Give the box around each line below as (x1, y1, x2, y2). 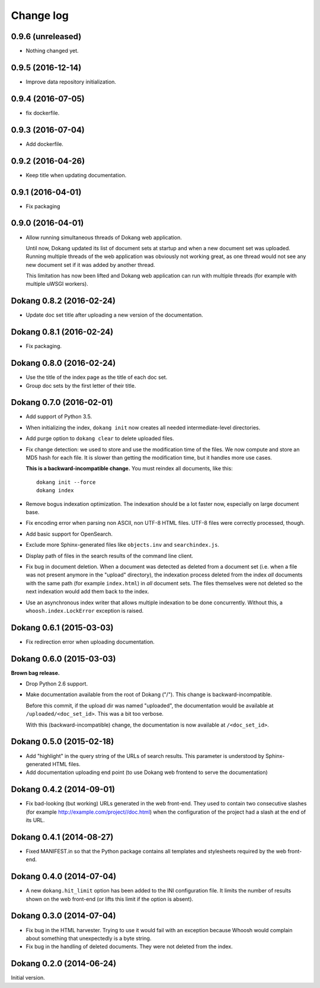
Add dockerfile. (25, 140, 63, 148)
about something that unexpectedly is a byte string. (25, 935, 152, 942)
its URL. (25, 817, 45, 824)
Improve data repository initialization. (25, 78, 117, 85)
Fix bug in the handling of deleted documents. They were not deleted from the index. (25, 943, 233, 950)
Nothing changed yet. (25, 47, 79, 55)
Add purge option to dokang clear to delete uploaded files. (25, 435, 174, 442)
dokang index (36, 487, 74, 494)
